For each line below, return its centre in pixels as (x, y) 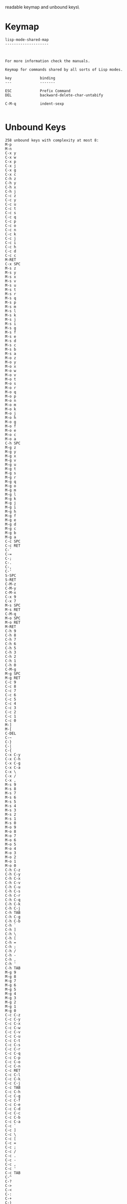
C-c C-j (13, 1083)
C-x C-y (13, 755)
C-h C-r (13, 895)
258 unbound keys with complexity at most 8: (52, 140)
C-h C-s (13, 891)
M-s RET (13, 610)
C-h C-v (13, 883)
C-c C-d (13, 1109)
